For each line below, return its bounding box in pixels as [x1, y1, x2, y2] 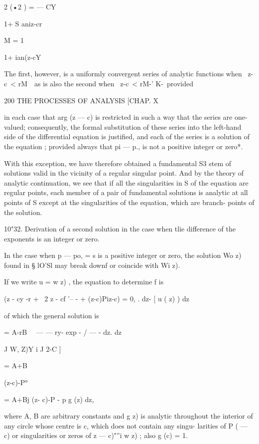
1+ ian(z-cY [4, 51, 41, 62]
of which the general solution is [4, 310, 99, 320]
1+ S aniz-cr [4, 18, 42, 28]
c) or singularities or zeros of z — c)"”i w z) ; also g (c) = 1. [4, 430, 188, 441]
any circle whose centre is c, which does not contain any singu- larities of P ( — [4, 420, 248, 431]
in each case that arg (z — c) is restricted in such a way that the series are [4, 112, 233, 122]
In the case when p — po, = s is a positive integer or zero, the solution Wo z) [4, 250, 242, 260]
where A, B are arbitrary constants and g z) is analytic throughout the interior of [4, 411, 253, 421]
